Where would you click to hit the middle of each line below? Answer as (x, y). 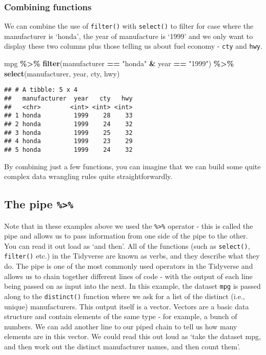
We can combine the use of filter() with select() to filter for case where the (129, 26)
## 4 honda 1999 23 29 (68, 141)
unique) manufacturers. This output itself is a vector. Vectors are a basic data (127, 306)
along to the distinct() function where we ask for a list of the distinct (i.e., (125, 296)
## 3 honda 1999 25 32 (68, 133)
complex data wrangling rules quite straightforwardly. (88, 176)
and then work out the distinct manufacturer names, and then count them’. (122, 346)
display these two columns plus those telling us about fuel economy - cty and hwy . (133, 46)
